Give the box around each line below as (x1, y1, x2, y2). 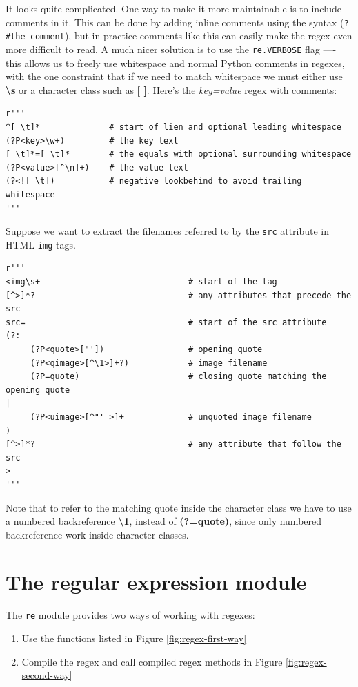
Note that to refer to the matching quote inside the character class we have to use (6, 500, 352, 514)
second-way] (21, 668, 72, 682)
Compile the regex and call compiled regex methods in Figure (21, 654, 283, 668)
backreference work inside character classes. (6, 527, 189, 541)
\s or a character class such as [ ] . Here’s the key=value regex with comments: (6, 82, 337, 97)
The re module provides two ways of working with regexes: (6, 608, 255, 622)
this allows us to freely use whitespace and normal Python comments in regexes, (6, 55, 345, 70)
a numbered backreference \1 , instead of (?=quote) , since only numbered (6, 514, 322, 528)
